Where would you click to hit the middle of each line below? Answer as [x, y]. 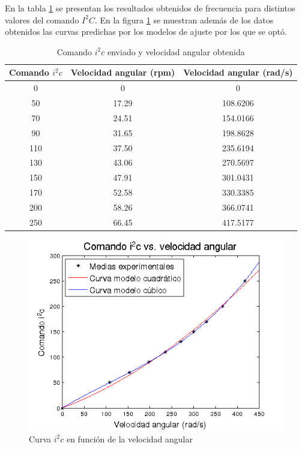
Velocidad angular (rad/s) [238, 72]
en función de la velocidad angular [129, 438]
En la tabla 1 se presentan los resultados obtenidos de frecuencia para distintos [150, 8]
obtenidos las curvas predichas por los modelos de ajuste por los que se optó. [146, 32]
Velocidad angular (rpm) [123, 72]
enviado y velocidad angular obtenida [176, 51]
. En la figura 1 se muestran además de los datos [184, 20]
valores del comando [42, 20]
